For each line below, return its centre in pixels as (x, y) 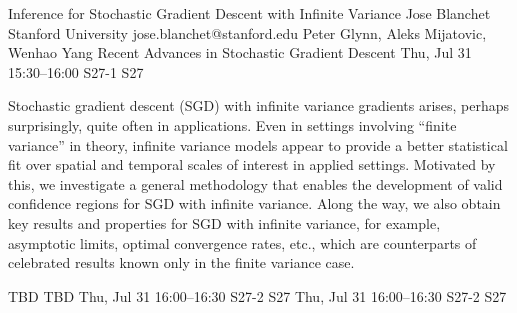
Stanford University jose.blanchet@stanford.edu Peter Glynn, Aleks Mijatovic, (247, 32)
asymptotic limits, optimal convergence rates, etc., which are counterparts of (242, 242)
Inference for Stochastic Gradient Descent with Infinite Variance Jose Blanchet (249, 13)
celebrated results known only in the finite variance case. (181, 262)
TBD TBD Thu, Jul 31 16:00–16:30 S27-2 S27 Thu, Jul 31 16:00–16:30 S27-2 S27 (257, 295)
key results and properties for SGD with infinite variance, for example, (224, 222)
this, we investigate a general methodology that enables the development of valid (255, 183)
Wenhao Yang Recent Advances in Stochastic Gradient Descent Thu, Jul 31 (240, 52)
